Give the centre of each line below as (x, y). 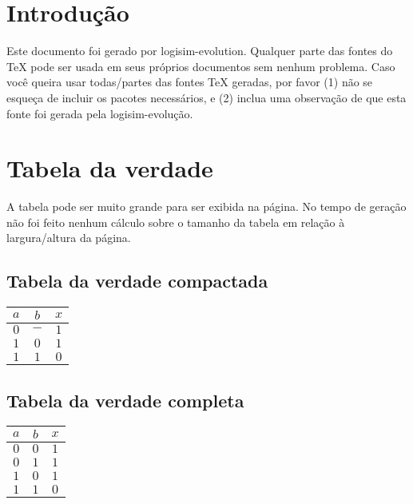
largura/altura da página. (69, 238)
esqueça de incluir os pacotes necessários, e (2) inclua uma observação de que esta (206, 97)
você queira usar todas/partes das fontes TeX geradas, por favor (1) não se (190, 82)
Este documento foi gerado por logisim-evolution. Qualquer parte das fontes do (200, 51)
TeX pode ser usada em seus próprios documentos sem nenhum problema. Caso (201, 66)
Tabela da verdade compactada (137, 281)
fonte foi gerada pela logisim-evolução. (100, 113)
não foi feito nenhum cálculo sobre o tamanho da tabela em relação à (176, 222)
